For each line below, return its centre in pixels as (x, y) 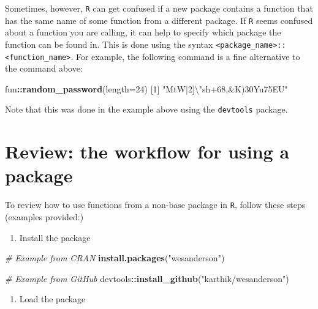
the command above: (44, 68)
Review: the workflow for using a (147, 151)
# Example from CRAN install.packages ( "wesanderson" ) (115, 258)
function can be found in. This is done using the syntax (109, 44)
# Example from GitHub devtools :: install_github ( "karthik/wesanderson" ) (147, 278)
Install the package (55, 237)
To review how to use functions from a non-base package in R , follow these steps (155, 205)
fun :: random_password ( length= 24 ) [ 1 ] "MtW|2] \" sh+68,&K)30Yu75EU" (146, 88)
